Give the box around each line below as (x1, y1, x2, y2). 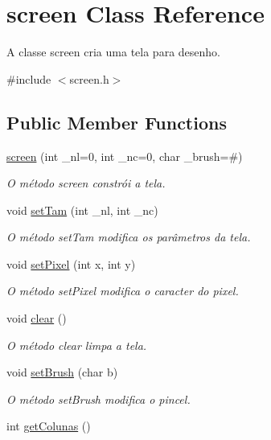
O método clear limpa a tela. (6, 336, 147, 353)
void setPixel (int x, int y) (6, 255, 136, 272)
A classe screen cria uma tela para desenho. (6, 43, 220, 60)
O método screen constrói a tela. (6, 175, 166, 191)
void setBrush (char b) (6, 364, 118, 380)
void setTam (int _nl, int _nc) (6, 201, 158, 218)
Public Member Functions (6, 109, 227, 134)
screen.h (69, 70, 109, 87)
